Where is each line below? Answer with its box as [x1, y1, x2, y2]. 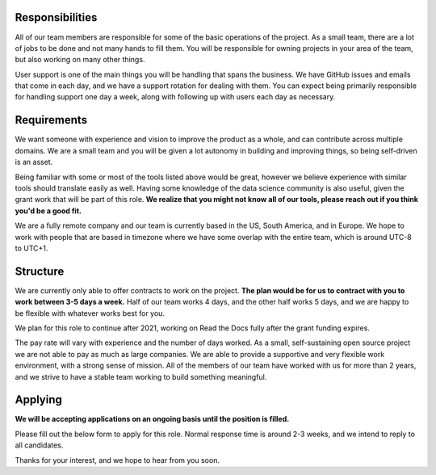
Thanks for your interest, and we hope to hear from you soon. [15, 455, 220, 464]
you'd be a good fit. [15, 206, 82, 216]
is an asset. [15, 158, 53, 167]
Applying [15, 393, 62, 407]
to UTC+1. [15, 243, 48, 253]
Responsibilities [15, 11, 98, 24]
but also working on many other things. [15, 55, 145, 65]
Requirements [15, 113, 88, 127]
